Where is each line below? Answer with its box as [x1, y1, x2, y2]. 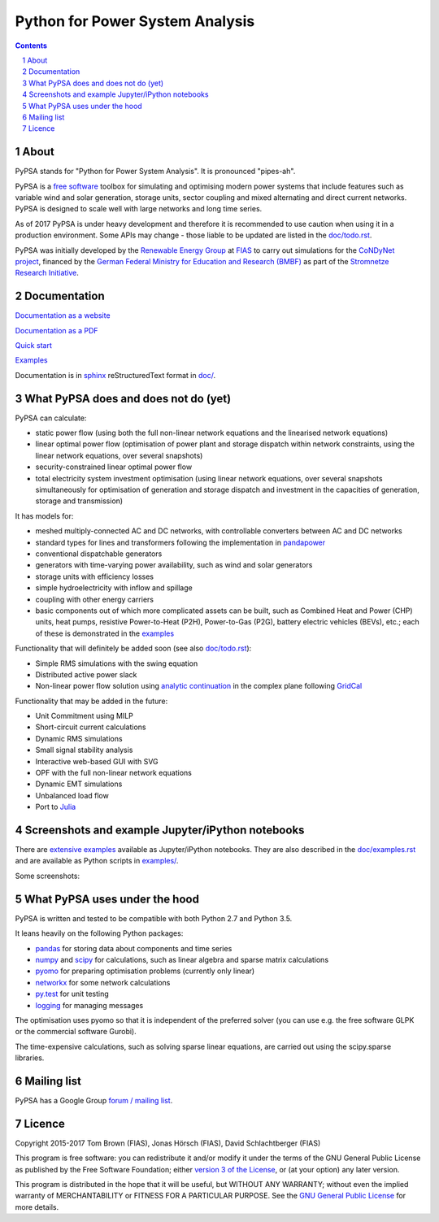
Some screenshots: [15, 871, 80, 881]
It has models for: [15, 511, 74, 520]
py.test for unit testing [35, 989, 109, 999]
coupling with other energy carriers [35, 594, 154, 604]
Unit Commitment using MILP [35, 711, 134, 721]
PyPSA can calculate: [15, 413, 87, 423]
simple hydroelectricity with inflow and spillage [35, 583, 193, 593]
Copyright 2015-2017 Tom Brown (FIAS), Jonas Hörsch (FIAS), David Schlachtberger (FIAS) [15, 1138, 321, 1148]
